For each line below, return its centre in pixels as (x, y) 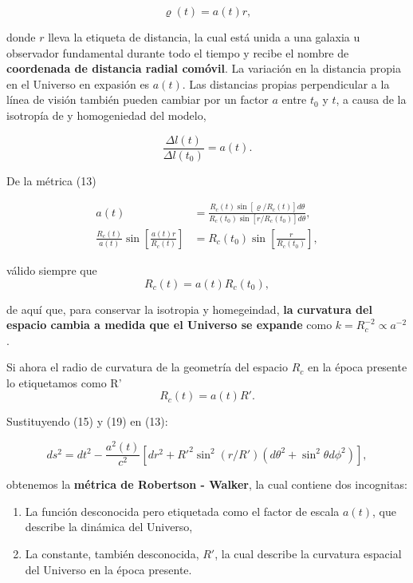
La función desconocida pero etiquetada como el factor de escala (182, 511)
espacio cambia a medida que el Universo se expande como (169, 325)
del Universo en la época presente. (108, 569)
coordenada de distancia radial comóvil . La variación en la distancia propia (204, 68)
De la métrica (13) (51, 180)
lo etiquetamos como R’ (64, 382)
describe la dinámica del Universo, (109, 527)
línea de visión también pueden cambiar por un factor (138, 99)
